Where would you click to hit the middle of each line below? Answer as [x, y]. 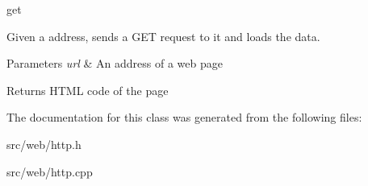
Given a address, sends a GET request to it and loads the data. [163, 36]
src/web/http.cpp [50, 171]
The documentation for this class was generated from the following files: [184, 117]
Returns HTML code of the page [88, 90]
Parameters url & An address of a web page [115, 63]
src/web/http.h [44, 144]
